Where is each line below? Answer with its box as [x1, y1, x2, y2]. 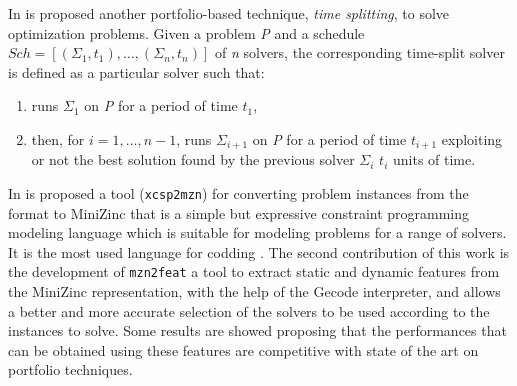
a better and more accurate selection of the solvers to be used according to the [8, 300, 490, 321]
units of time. [392, 149, 476, 170]
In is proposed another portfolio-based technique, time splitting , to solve [8, 3, 450, 23]
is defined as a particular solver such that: [8, 61, 265, 82]
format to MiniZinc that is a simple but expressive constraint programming [8, 202, 470, 223]
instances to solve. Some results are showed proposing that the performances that [8, 320, 507, 341]
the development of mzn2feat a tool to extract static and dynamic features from [8, 261, 500, 282]
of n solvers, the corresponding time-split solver [214, 42, 505, 63]
